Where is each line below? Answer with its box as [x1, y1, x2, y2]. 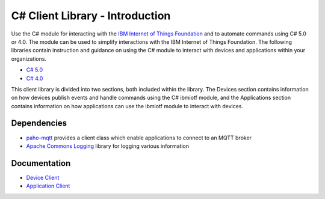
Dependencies [11, 118, 67, 129]
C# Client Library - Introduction [11, 9, 171, 22]
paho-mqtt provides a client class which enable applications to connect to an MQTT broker [26, 134, 252, 141]
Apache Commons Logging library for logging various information [26, 142, 190, 150]
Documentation [11, 158, 71, 168]
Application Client [26, 182, 70, 189]
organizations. [11, 55, 47, 63]
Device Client [26, 174, 60, 181]
